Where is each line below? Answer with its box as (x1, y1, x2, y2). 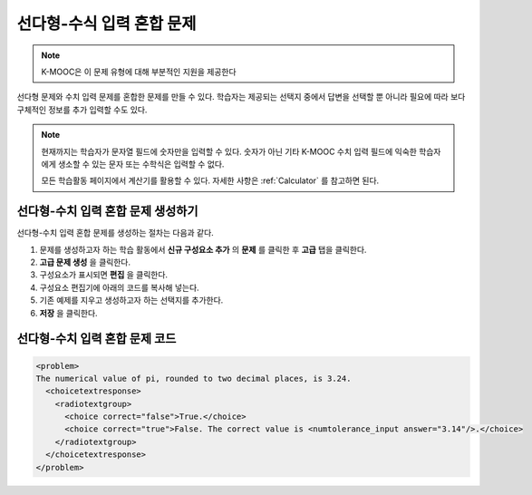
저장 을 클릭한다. (39, 307, 99, 318)
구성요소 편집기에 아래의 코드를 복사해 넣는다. (39, 282, 199, 293)
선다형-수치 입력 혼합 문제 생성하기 (16, 204, 198, 219)
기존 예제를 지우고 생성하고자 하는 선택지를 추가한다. (39, 295, 224, 306)
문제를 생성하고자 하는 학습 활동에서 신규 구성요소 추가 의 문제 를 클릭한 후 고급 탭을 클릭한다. (39, 244, 367, 255)
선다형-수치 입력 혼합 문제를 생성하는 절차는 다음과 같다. (16, 228, 215, 238)
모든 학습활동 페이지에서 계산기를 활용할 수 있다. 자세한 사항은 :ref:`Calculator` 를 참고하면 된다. (41, 175, 380, 186)
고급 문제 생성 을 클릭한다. (39, 257, 131, 267)
